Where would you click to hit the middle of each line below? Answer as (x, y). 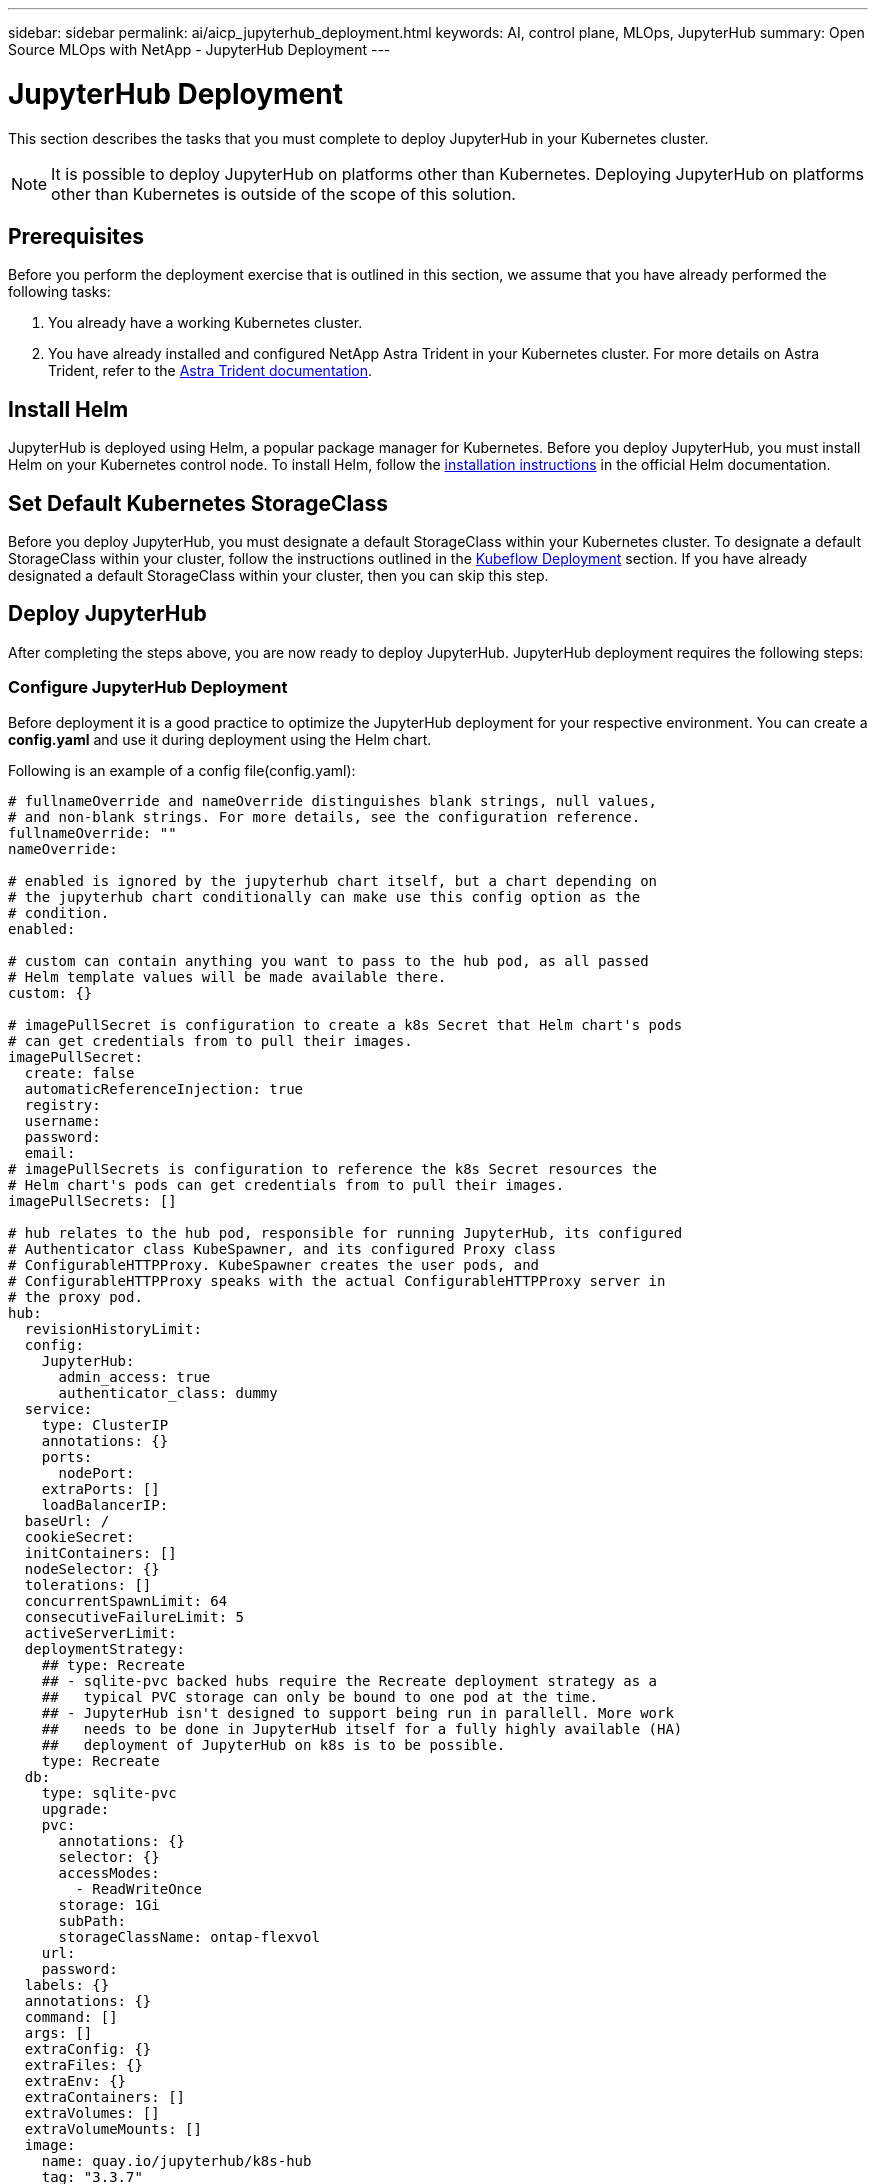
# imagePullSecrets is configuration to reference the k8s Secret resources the (333, 1168)
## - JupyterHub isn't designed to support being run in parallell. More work (357, 1712)
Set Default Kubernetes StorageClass (198, 503)
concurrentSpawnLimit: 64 (126, 1600)
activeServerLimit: (100, 1632)
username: (62, 1120)
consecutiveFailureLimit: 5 (134, 1616)
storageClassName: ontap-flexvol (189, 1936)
